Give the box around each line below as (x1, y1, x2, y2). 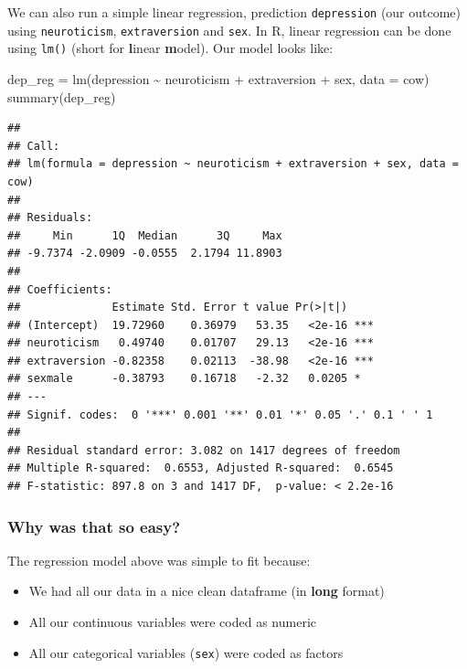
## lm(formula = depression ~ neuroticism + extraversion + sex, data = (7, 157, 459, 171)
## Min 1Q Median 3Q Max (7, 228, 282, 242)
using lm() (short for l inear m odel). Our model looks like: (7, 38, 334, 58)
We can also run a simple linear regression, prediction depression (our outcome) (7, 3, 462, 21)
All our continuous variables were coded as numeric (28, 612, 316, 632)
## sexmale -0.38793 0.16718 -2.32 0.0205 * (7, 372, 361, 386)
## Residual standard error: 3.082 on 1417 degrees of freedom (7, 443, 400, 457)
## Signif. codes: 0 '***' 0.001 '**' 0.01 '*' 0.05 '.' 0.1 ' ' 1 (7, 408, 433, 421)
